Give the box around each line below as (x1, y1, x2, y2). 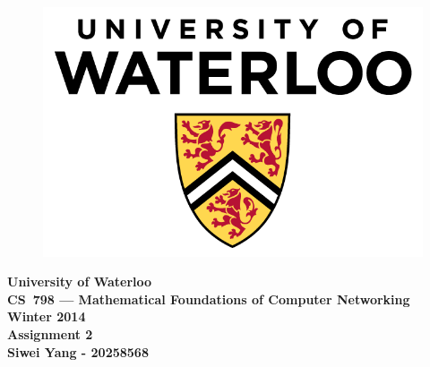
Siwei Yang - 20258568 (7, 342, 149, 361)
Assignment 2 (7, 324, 93, 343)
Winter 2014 (7, 307, 86, 326)
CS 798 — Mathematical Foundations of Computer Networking (7, 289, 410, 308)
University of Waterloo (7, 272, 152, 291)
